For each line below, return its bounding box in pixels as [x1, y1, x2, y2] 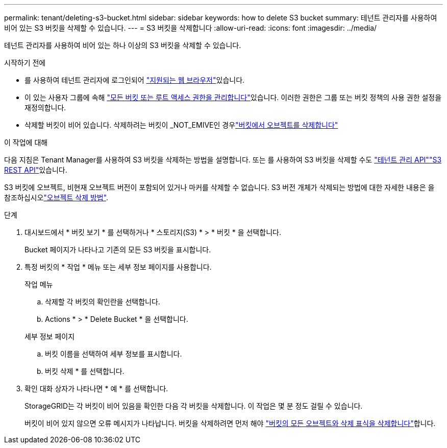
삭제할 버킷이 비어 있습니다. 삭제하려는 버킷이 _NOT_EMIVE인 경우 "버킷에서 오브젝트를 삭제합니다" [24, 121, 338, 129]
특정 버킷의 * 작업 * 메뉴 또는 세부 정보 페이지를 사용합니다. [24, 263, 212, 271]
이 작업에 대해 [4, 138, 48, 147]
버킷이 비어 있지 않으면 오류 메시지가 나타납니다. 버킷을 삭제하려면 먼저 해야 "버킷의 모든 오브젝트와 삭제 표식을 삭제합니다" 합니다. [24, 419, 436, 428]
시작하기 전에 [4, 58, 46, 67]
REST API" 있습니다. [4, 166, 67, 174]
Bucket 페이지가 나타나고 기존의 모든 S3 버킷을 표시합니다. [24, 245, 211, 254]
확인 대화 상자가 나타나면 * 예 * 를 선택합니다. [24, 384, 168, 393]
